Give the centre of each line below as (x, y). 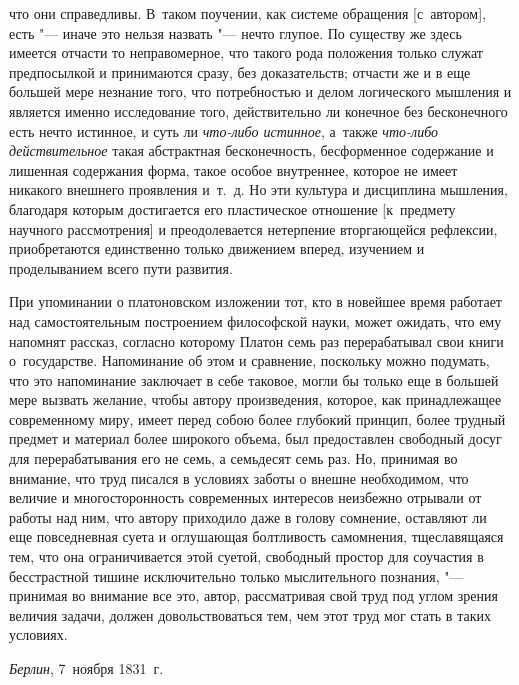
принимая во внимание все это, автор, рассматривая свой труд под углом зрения (253, 595)
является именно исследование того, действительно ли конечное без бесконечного (258, 110)
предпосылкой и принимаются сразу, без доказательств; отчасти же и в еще (240, 71)
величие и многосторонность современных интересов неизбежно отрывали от (245, 497)
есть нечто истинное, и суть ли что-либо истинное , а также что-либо (224, 130)
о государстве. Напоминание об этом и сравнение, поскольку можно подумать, (249, 360)
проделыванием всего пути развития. (121, 267)
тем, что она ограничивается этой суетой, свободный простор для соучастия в (246, 556)
